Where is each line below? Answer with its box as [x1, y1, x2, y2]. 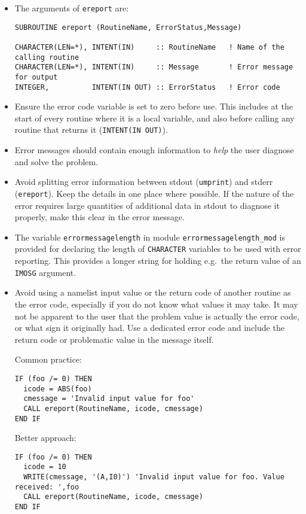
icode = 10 [23, 463, 66, 472]
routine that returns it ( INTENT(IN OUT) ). [14, 123, 168, 136]
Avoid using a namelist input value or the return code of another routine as [14, 286, 291, 299]
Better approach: [14, 431, 76, 444]
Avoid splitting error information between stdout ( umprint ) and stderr [14, 175, 273, 188]
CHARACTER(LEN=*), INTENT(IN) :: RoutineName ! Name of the [14, 42, 284, 51]
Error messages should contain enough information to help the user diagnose [14, 144, 294, 156]
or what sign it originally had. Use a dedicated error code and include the [14, 321, 284, 334]
